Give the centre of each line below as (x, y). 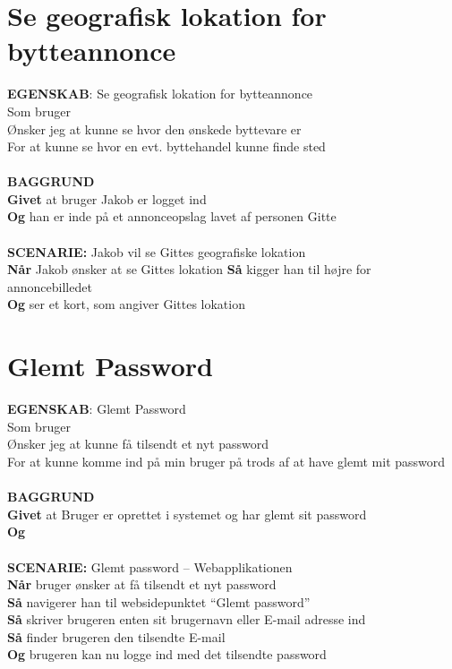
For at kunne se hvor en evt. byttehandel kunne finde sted (166, 146)
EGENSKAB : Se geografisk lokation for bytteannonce (160, 94)
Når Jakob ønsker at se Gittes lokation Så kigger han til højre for (189, 269)
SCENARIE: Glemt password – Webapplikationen (150, 566)
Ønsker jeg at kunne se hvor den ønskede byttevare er (154, 129)
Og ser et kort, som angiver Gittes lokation (126, 304)
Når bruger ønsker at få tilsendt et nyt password (142, 584)
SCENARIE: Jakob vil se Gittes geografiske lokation (157, 251)
